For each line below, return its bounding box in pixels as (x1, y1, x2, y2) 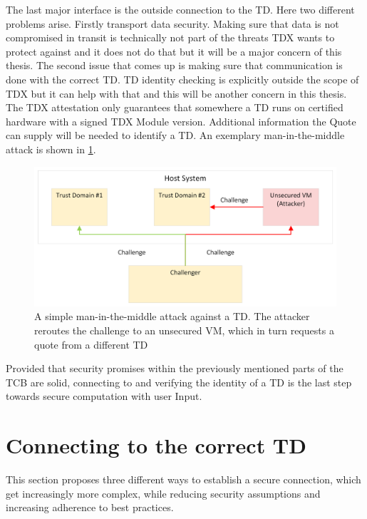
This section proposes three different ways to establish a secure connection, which (6, 472, 361, 487)
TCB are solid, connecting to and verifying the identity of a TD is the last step (6, 374, 352, 389)
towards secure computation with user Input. (6, 389, 202, 404)
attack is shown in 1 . (6, 141, 96, 156)
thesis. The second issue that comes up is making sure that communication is (6, 58, 343, 73)
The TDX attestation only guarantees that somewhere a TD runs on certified (6, 100, 343, 115)
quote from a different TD (34, 336, 148, 351)
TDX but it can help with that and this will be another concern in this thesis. (6, 86, 347, 101)
